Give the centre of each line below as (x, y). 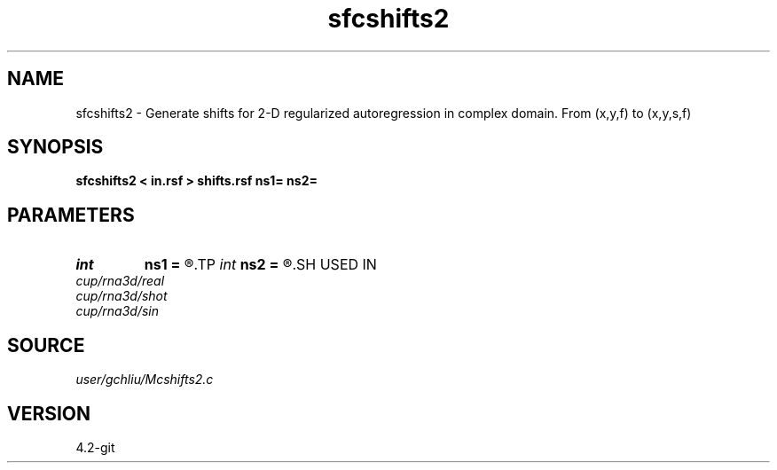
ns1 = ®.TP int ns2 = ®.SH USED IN (260, 265)
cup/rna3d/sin (117, 311)
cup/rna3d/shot (122, 296)
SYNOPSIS (55, 147)
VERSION (49, 413)
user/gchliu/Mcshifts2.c (145, 380)
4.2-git (95, 447)
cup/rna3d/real (120, 281)
